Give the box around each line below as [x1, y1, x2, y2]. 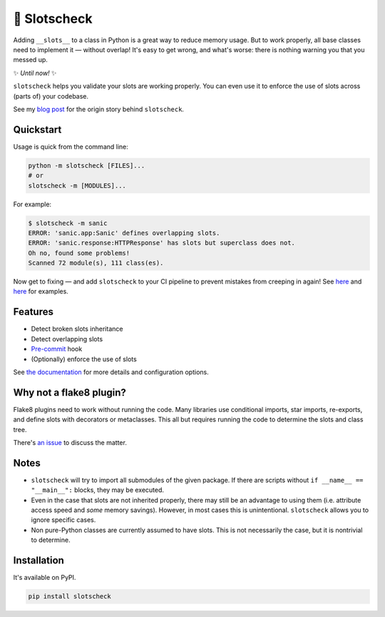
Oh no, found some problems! [28, 249, 130, 257]
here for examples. [13, 287, 69, 296]
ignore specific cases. [31, 516, 96, 524]
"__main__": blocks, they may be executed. [31, 486, 164, 494]
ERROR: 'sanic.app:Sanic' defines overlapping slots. [28, 229, 220, 237]
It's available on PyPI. [13, 573, 76, 582]
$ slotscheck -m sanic [28, 219, 108, 227]
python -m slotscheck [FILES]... [28, 161, 145, 169]
